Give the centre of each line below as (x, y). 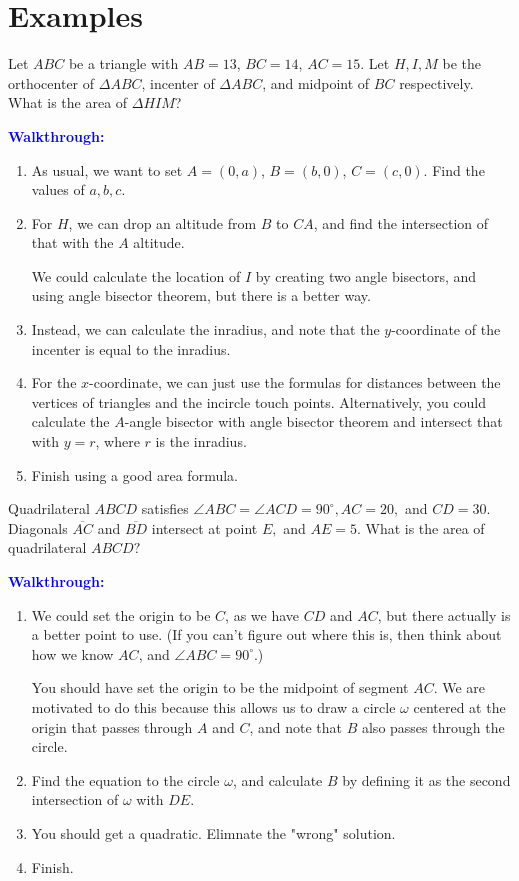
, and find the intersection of (401, 222)
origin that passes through (112, 726)
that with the (72, 242)
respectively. (436, 82)
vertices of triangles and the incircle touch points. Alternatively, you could (259, 401)
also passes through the (433, 726)
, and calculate (277, 779)
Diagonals (38, 527)
